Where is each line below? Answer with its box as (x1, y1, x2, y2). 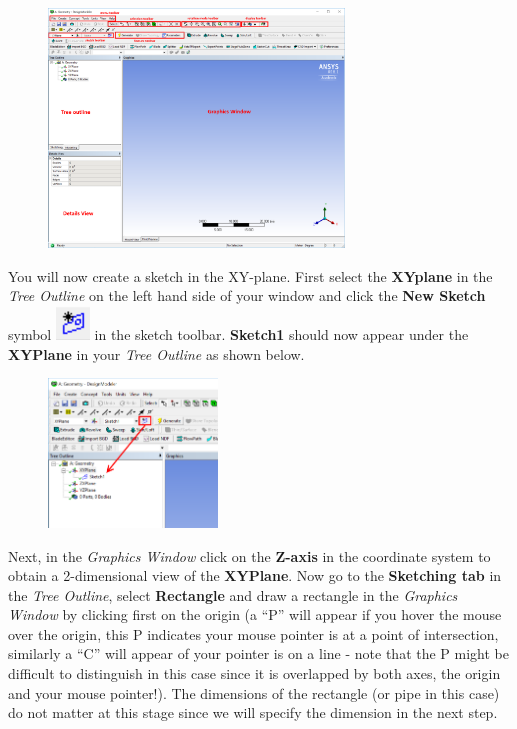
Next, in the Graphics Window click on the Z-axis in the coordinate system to (8, 545, 491, 566)
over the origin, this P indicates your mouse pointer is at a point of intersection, (8, 623, 499, 644)
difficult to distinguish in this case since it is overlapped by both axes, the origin (8, 663, 501, 684)
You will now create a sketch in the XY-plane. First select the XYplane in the (8, 265, 493, 286)
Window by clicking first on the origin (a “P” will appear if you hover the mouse (8, 604, 502, 625)
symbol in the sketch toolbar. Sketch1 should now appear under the (8, 324, 469, 345)
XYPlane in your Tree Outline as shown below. (8, 343, 305, 364)
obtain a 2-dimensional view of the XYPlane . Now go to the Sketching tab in (8, 565, 502, 586)
